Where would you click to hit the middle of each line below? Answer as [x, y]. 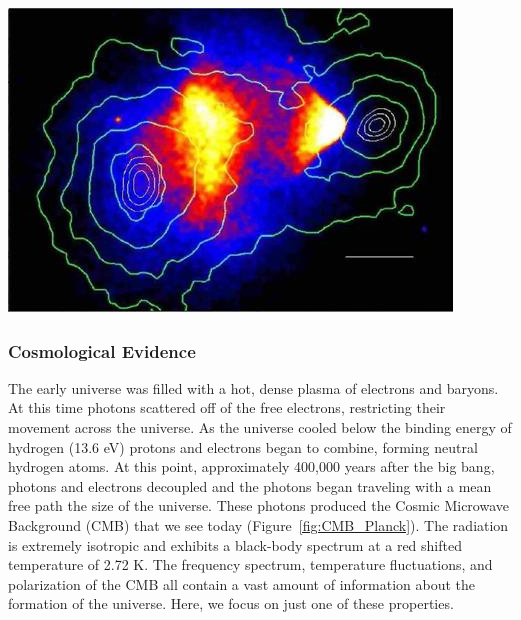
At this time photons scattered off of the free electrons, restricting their [227, 407]
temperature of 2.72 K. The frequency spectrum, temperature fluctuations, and [250, 564]
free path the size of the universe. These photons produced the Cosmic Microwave [258, 505]
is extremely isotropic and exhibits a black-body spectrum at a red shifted [235, 544]
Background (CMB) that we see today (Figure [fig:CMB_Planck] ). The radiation [258, 524]
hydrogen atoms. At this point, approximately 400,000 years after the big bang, [251, 466]
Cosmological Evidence [102, 350]
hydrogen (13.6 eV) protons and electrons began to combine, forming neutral [243, 446]
